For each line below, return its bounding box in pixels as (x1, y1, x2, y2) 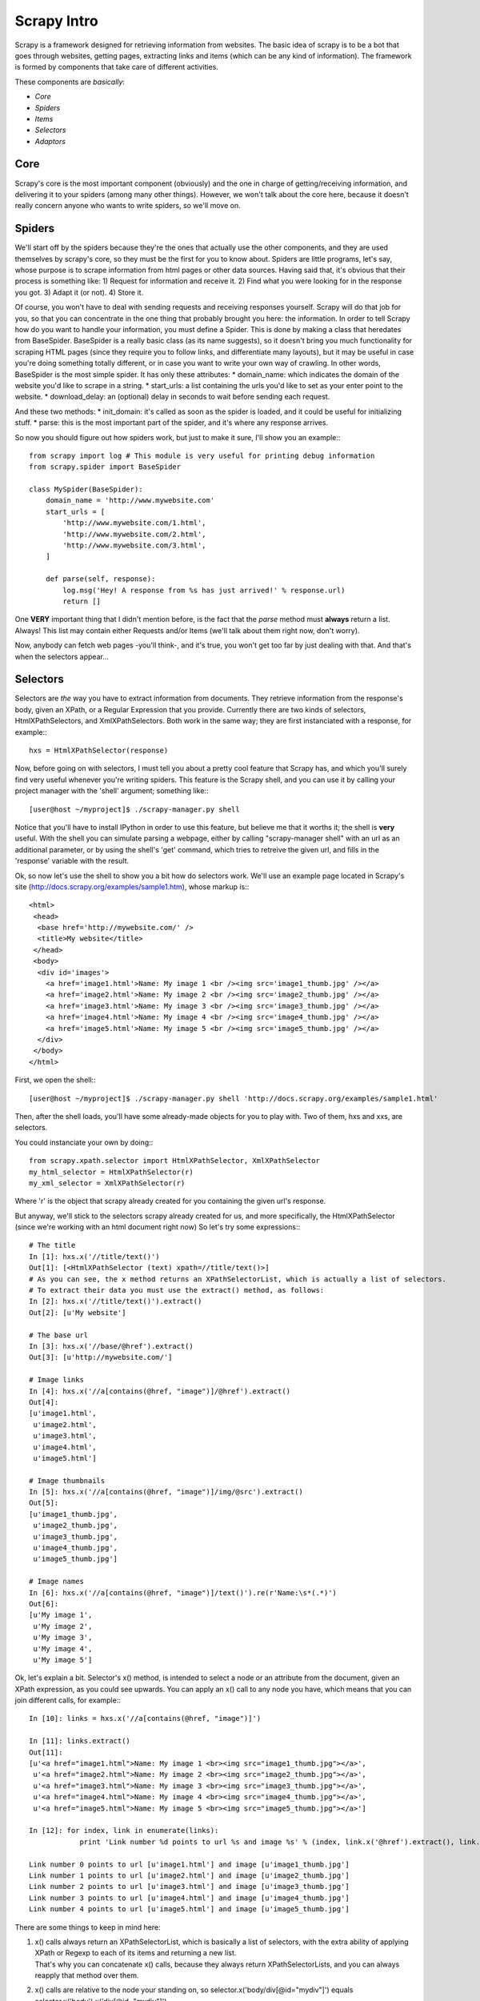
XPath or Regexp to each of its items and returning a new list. (34, 1948, 237, 1958)
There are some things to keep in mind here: (14, 1922, 161, 1932)
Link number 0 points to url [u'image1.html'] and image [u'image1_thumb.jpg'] (29, 1859, 350, 1869)
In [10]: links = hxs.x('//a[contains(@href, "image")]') (29, 1714, 262, 1723)
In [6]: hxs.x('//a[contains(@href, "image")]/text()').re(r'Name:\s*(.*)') (29, 1588, 338, 1597)
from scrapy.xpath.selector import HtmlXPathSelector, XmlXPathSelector (29, 1157, 320, 1165)
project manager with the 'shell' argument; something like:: (14, 786, 209, 796)
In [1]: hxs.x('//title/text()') (29, 1252, 160, 1261)
